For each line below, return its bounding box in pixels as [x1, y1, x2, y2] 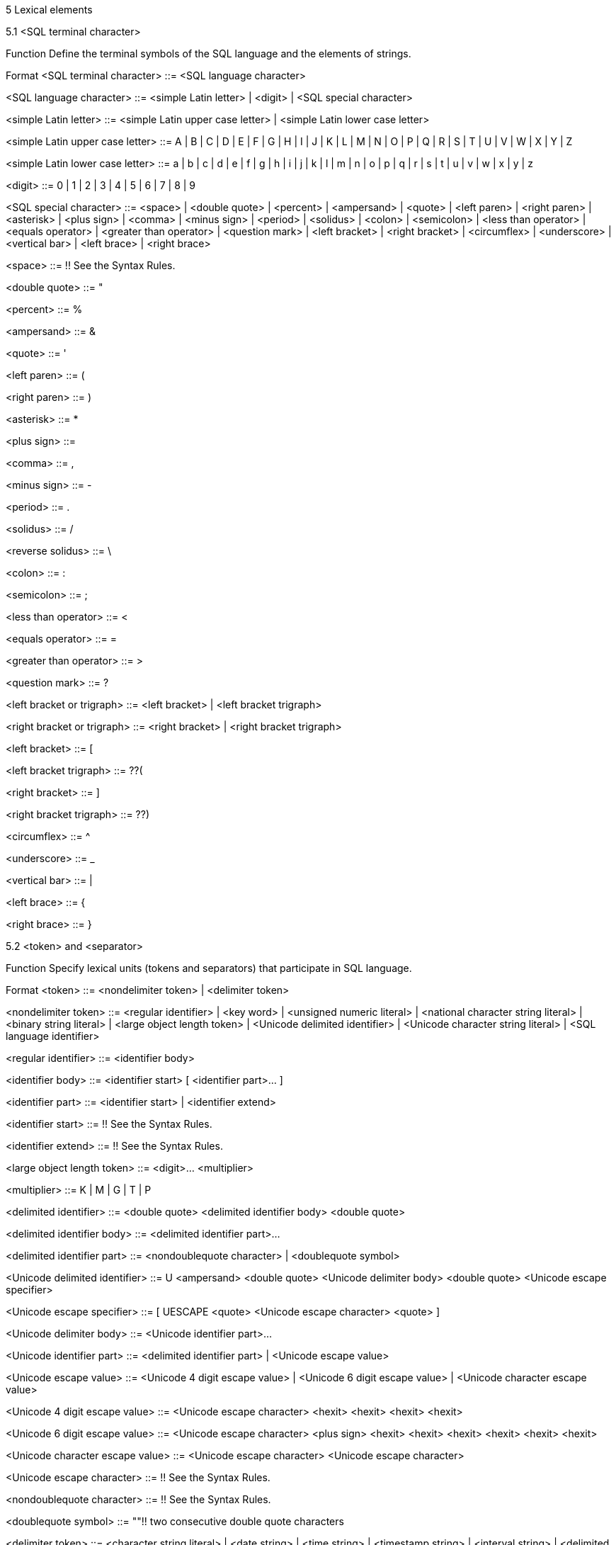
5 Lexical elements [6, 4, 93, 16]
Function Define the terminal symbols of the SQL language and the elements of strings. [6, 47, 411, 60]
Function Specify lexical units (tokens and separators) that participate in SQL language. [6, 962, 412, 974]
